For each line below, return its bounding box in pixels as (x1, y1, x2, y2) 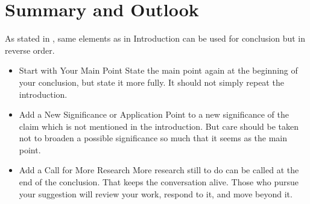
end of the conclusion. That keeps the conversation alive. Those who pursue (19, 176, 299, 188)
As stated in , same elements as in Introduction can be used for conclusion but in (5, 32, 305, 45)
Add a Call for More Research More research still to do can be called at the (19, 164, 299, 176)
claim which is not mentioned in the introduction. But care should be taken (19, 120, 299, 132)
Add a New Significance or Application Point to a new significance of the (19, 108, 289, 121)
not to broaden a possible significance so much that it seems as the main (19, 132, 288, 144)
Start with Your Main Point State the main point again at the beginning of (19, 64, 298, 77)
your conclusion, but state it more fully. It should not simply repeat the (19, 75, 284, 88)
